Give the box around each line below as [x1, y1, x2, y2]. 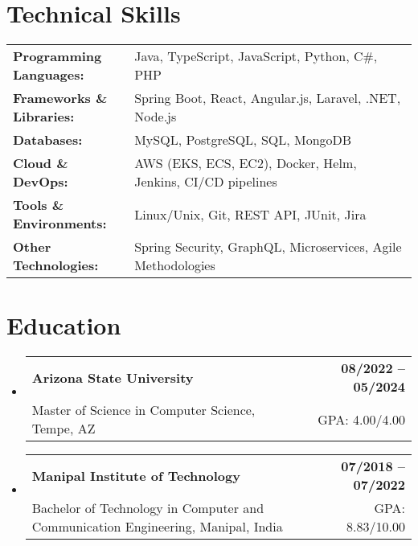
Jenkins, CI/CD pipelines [134, 172, 277, 191]
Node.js [134, 107, 177, 126]
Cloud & [13, 154, 68, 173]
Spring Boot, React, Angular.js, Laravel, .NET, [134, 88, 401, 108]
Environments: [13, 214, 107, 233]
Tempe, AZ [31, 419, 96, 438]
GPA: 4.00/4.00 [318, 409, 405, 429]
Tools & [13, 195, 64, 215]
